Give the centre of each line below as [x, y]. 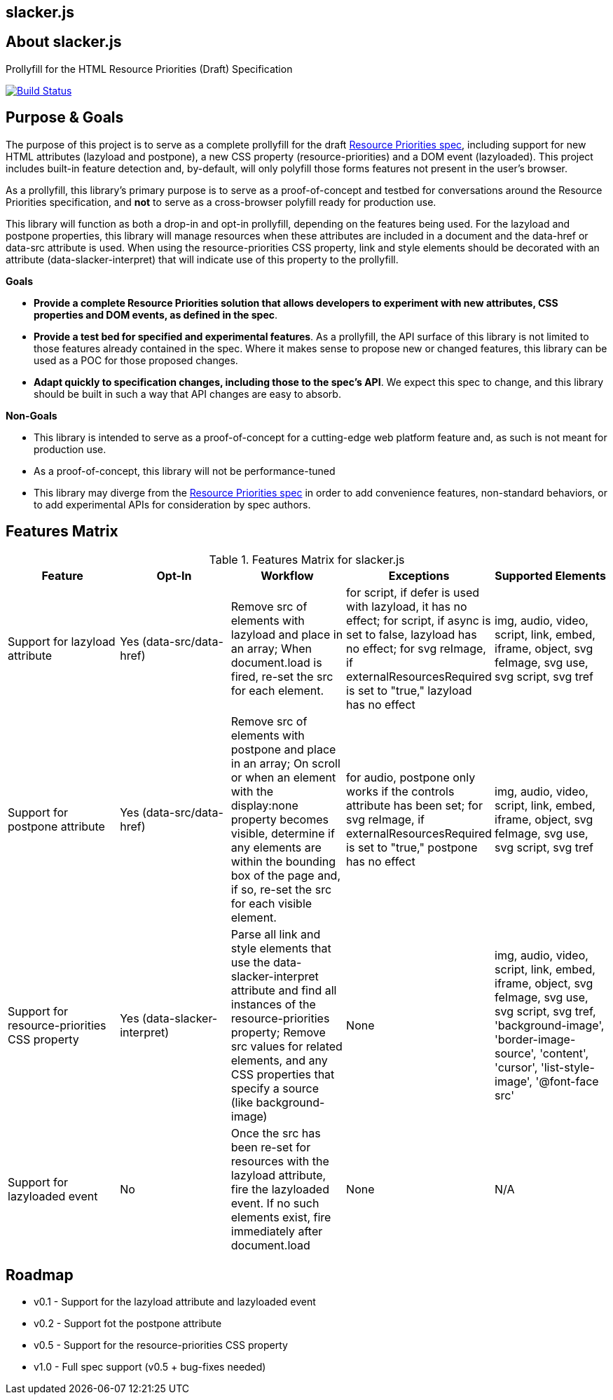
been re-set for [271, 1147]
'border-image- [535, 1039]
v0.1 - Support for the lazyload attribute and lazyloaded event [175, 1302]
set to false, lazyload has [412, 634]
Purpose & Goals [65, 118]
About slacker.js [64, 42]
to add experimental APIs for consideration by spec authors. [172, 504]
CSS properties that [283, 1074]
